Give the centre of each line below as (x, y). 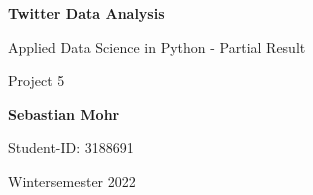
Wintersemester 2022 (72, 180)
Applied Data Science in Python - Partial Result (157, 46)
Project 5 (36, 80)
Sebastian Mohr (64, 113)
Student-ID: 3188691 (71, 147)
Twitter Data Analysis (86, 13)
